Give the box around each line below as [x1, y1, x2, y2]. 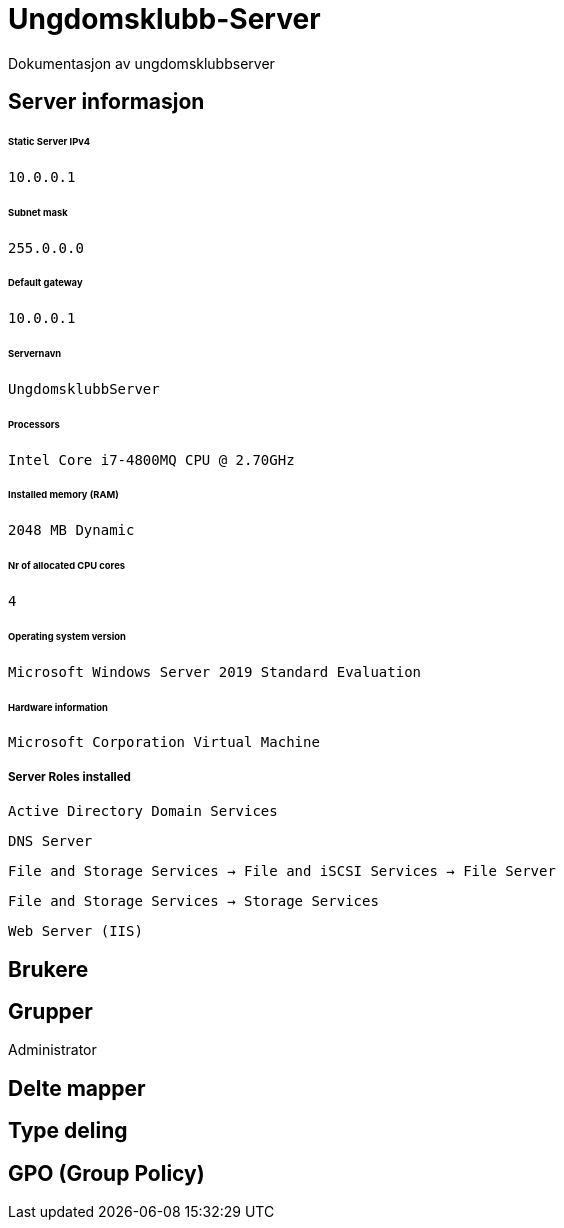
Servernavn [8, 348, 62, 360]
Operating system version [8, 630, 126, 642]
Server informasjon [8, 89, 205, 115]
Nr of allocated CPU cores [8, 560, 126, 572]
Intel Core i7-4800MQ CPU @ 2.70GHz [8, 451, 295, 468]
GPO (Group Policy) [8, 1160, 205, 1186]
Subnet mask [8, 206, 68, 218]
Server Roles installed [8, 769, 131, 784]
